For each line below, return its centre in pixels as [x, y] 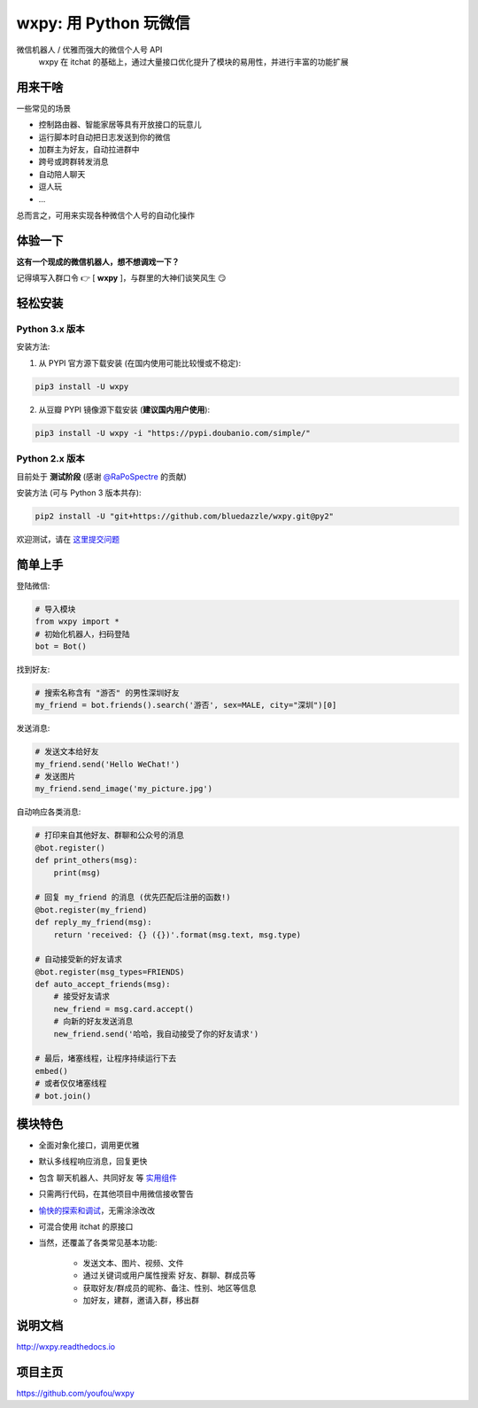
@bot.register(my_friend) [91, 910]
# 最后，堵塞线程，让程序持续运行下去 [106, 1058]
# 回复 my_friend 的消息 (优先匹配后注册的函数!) [133, 898]
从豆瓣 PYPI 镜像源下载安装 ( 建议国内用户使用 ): [124, 409]
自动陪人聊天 [62, 174]
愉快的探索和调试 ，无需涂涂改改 [96, 1210]
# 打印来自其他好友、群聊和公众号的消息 [110, 836]
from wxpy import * [77, 622]
